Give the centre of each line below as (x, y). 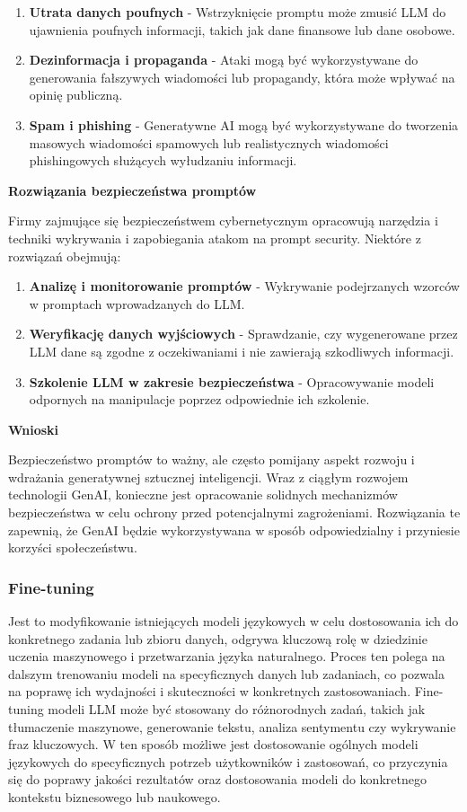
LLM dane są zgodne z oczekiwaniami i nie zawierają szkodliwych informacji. (242, 351)
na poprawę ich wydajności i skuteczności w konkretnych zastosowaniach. (210, 691)
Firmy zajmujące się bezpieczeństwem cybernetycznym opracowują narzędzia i (223, 221)
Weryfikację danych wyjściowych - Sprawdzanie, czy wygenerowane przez (243, 334)
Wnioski (34, 429)
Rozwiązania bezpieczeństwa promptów (132, 190)
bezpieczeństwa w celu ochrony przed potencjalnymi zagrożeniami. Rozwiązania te (234, 512)
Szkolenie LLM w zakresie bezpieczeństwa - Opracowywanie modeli (232, 381)
